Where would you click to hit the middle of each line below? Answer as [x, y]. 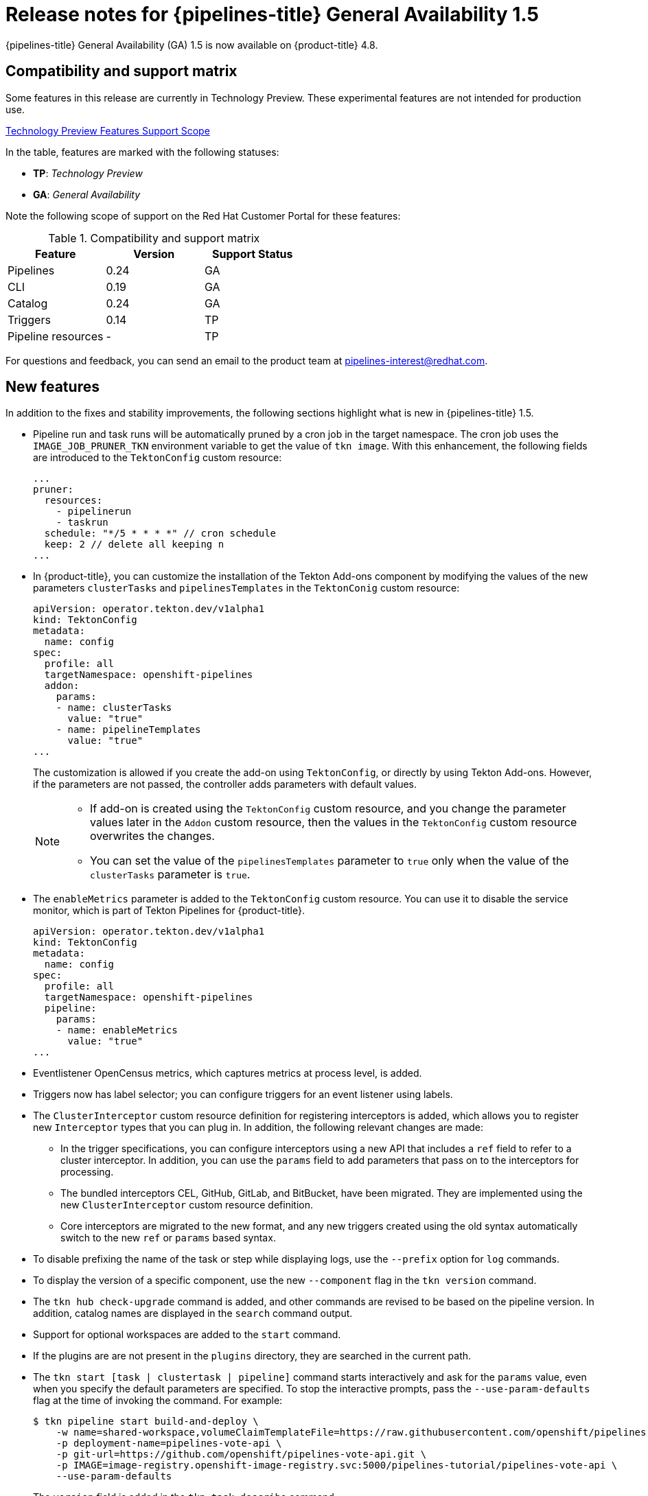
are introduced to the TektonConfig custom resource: [158, 458]
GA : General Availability [87, 194]
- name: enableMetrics [117, 1030]
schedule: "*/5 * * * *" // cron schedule [160, 534]
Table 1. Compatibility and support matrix [154, 238]
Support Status [253, 254]
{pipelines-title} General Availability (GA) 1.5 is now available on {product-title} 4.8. [192, 45]
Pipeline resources [56, 336]
